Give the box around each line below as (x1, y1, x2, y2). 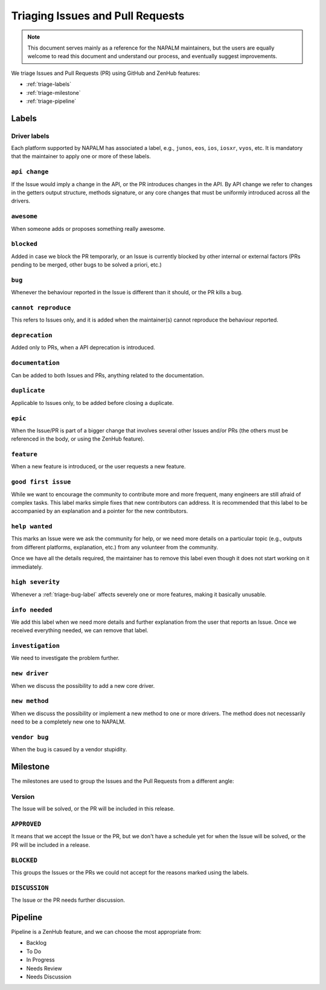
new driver (11, 670, 49, 678)
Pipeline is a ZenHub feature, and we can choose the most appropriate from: (11, 928, 202, 936)
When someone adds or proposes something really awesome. (11, 225, 165, 232)
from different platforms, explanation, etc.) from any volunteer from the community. (11, 543, 219, 551)
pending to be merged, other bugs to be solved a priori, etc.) (11, 261, 162, 268)
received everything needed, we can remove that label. (11, 627, 149, 634)
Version (11, 792, 35, 801)
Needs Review (26, 965, 63, 972)
